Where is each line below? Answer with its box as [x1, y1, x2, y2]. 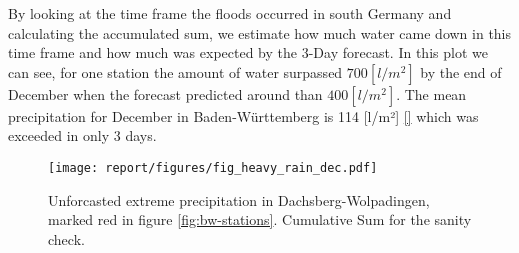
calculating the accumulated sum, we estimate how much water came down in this [8, 22, 512, 43]
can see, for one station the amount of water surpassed [8, 61, 343, 82]
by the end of [420, 61, 502, 82]
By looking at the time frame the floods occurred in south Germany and [8, 3, 452, 23]
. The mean [396, 83, 467, 104]
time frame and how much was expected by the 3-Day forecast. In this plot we [8, 42, 488, 63]
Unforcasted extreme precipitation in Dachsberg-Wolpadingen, [48, 189, 430, 210]
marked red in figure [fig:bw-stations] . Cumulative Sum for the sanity [48, 209, 472, 230]
